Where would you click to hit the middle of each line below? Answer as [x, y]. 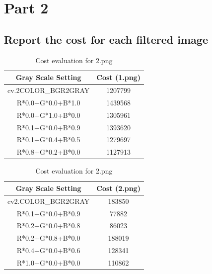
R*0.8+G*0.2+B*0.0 [48, 152]
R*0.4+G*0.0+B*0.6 [48, 250]
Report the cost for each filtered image [106, 39]
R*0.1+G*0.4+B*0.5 [48, 139]
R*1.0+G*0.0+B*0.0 [48, 262]
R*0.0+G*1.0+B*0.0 [48, 115]
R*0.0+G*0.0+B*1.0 [48, 102]
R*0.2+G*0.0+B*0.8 [48, 226]
